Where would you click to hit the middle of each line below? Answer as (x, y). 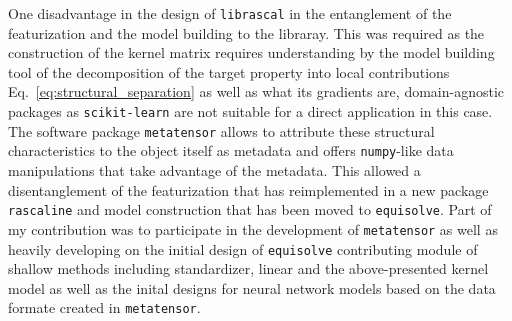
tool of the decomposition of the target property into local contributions (229, 71)
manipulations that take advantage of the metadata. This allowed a (214, 170)
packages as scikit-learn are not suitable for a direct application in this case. (250, 111)
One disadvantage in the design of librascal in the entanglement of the (230, 13)
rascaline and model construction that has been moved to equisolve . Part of (250, 209)
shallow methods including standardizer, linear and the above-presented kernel (248, 268)
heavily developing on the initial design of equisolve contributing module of (243, 248)
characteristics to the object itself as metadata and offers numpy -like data (231, 150)
